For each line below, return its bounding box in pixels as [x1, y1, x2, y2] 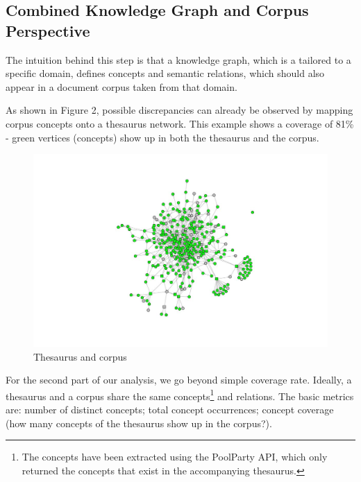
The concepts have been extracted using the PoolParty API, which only [22, 449, 328, 464]
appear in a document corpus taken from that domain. [6, 79, 237, 94]
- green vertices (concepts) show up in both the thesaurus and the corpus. [6, 130, 319, 144]
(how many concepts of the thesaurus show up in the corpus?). [6, 415, 272, 430]
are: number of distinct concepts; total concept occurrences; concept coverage [6, 402, 334, 417]
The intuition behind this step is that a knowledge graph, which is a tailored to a [6, 52, 351, 67]
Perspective [6, 19, 90, 41]
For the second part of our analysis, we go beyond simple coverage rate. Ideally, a [6, 372, 352, 387]
